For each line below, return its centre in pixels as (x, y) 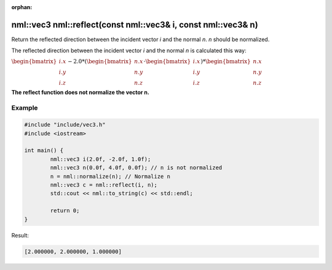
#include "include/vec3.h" (65, 125)
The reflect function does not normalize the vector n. (81, 92)
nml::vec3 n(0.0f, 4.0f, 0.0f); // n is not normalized (136, 168)
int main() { (44, 151)
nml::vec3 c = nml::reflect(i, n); (104, 185)
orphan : (22, 7)
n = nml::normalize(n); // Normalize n (110, 176)
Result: (20, 235)
